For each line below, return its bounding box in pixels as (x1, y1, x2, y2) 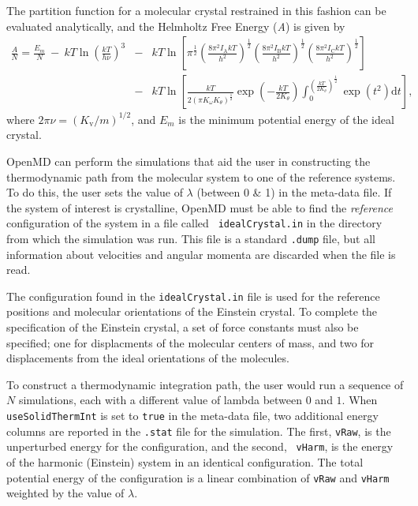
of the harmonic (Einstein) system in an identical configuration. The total (6, 454, 364, 470)
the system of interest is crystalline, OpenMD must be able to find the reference (6, 199, 393, 216)
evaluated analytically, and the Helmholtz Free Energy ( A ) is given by (6, 17, 345, 34)
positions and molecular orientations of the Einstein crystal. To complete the (6, 303, 378, 320)
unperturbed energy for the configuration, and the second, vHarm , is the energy (6, 438, 394, 455)
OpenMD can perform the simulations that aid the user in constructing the (6, 152, 371, 169)
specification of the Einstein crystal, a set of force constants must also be (6, 319, 359, 335)
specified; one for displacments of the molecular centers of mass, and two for (6, 334, 375, 350)
